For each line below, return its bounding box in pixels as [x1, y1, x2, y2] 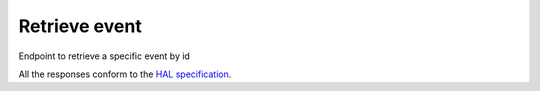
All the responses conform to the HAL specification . [18, 68, 232, 80]
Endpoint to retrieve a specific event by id [18, 50, 190, 62]
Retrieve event [18, 15, 142, 37]
